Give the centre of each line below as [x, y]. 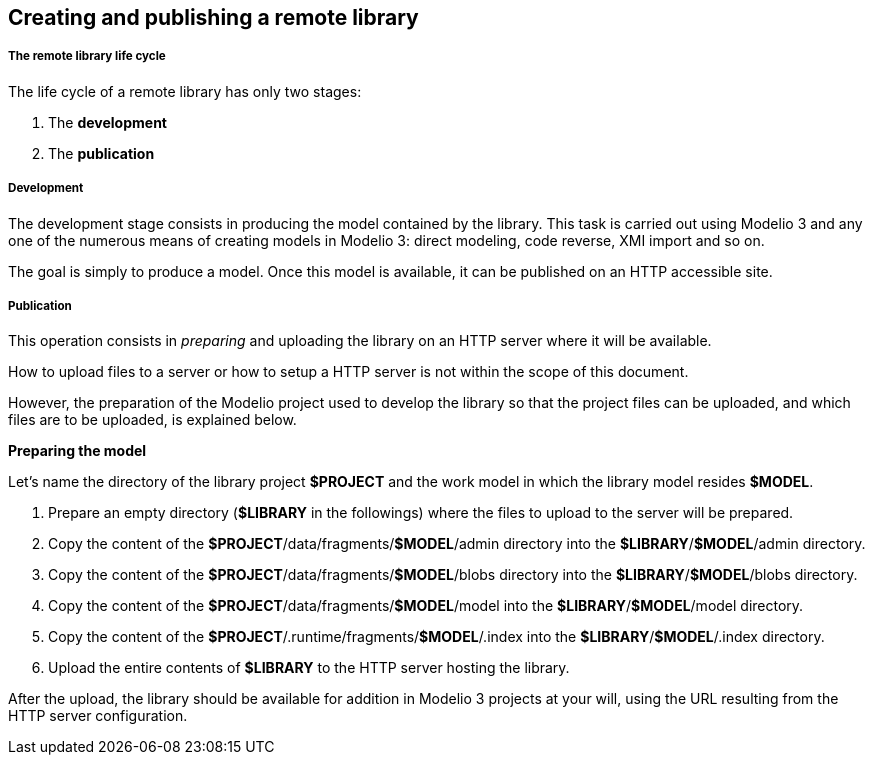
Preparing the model [77, 451]
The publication [101, 153]
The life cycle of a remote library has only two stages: [185, 91]
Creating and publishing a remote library [213, 17]
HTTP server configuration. [98, 716]
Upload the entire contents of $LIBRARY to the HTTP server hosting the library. [309, 668]
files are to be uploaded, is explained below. [152, 420]
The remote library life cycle [87, 56]
